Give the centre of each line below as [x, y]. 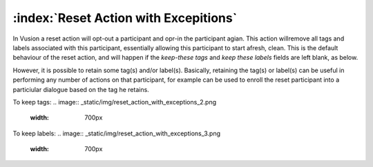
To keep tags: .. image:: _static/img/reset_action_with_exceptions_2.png [115, 102]
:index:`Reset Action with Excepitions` [125, 18]
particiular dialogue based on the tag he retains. [81, 89]
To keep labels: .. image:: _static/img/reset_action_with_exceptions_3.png [117, 133]
